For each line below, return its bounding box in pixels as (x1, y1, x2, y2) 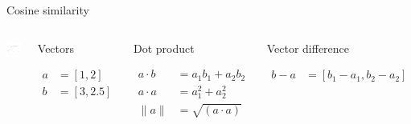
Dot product (134, 39, 195, 56)
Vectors (37, 39, 75, 56)
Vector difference (266, 39, 350, 56)
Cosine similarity (6, 2, 89, 18)
